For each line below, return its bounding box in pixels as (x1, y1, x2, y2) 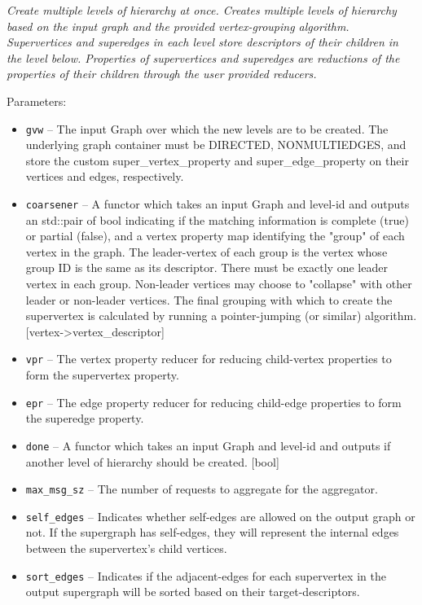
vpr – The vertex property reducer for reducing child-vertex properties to (25, 350, 392, 367)
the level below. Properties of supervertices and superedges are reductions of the (7, 49, 400, 66)
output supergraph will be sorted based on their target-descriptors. (25, 583, 360, 600)
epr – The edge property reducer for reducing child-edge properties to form (25, 393, 402, 410)
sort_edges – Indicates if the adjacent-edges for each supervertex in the (25, 567, 386, 584)
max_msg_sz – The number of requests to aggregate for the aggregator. (25, 480, 378, 498)
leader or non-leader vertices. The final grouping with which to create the (25, 291, 393, 308)
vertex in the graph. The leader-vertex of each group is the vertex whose (25, 243, 388, 260)
